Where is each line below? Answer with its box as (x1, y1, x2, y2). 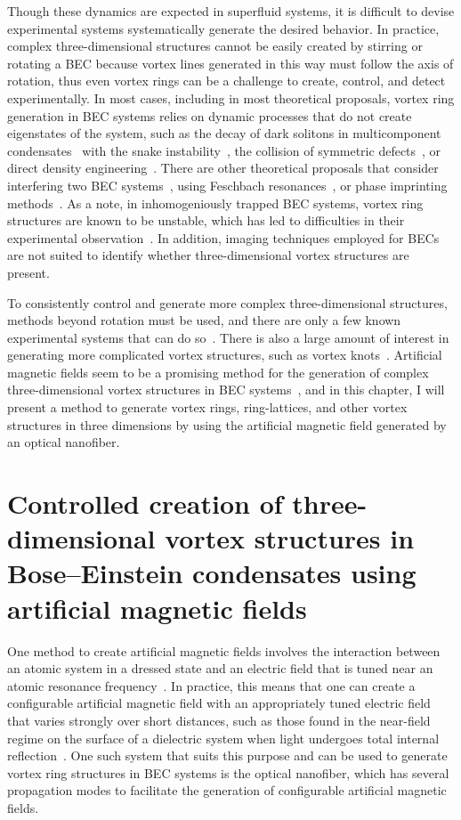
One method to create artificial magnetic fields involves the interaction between (7, 641, 441, 660)
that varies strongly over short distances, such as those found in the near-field (7, 710, 431, 729)
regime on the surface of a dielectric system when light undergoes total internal (7, 728, 440, 747)
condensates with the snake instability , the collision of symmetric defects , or (7, 141, 441, 159)
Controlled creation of (7, 485, 283, 522)
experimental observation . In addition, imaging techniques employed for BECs (7, 228, 440, 247)
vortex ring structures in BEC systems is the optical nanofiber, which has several (7, 763, 449, 782)
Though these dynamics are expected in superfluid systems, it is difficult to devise (7, 2, 455, 20)
